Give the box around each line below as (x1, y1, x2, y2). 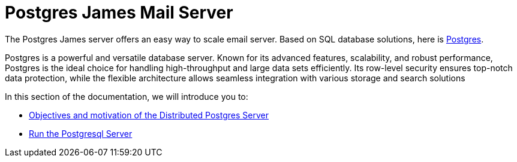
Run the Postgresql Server (29, 128, 133, 139)
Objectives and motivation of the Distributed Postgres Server (29, 109, 269, 120)
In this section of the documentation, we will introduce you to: (5, 91, 248, 102)
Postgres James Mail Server (5, 2, 233, 23)
